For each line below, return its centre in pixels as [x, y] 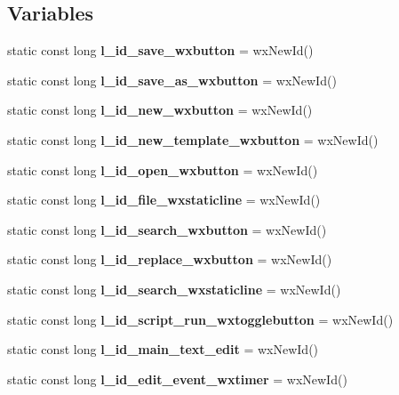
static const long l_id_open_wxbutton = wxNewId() [163, 169]
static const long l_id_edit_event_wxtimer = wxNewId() [177, 379]
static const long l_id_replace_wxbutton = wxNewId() [170, 259]
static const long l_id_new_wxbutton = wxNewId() [160, 110]
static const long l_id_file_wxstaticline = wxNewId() [164, 200]
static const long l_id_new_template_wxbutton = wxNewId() [193, 139]
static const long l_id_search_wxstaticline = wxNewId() [174, 289]
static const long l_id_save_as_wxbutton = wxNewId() [172, 80]
